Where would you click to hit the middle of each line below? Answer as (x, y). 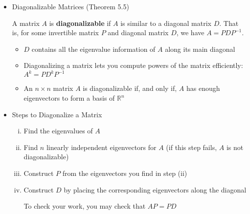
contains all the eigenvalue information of (93, 49)
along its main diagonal (200, 49)
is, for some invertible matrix (56, 32)
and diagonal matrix (138, 32)
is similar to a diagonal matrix (166, 23)
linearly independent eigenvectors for (101, 147)
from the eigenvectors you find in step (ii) (125, 173)
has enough (203, 88)
